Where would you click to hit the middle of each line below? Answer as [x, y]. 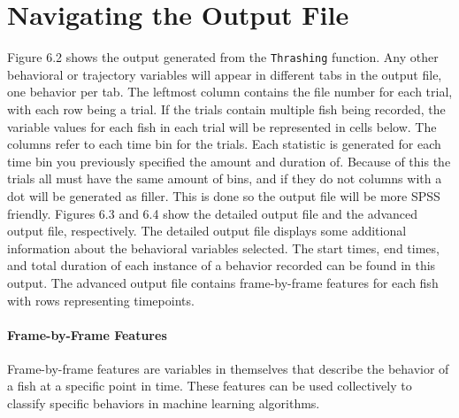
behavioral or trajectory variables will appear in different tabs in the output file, [225, 74]
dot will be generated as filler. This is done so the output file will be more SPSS [224, 195]
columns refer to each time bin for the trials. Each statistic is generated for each [224, 144]
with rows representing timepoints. [101, 300]
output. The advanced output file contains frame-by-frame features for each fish [223, 282]
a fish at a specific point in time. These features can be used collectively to [210, 386]
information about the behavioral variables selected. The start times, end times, [223, 248]
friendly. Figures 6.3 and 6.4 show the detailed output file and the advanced [213, 213]
